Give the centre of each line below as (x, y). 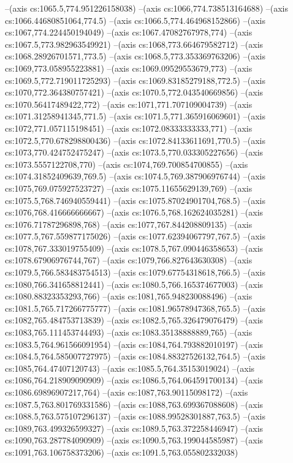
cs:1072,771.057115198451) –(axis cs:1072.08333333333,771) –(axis (129, 128)
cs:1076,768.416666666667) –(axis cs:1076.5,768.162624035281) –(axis (134, 212)
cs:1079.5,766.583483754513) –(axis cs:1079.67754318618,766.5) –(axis (135, 272)
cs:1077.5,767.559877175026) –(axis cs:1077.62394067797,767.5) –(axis (135, 236)
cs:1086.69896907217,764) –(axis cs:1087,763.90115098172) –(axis (127, 392)
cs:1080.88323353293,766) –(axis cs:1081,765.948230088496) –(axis (129, 296)
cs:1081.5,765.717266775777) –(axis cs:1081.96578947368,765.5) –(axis (135, 308)
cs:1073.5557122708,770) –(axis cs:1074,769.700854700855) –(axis (127, 164)
